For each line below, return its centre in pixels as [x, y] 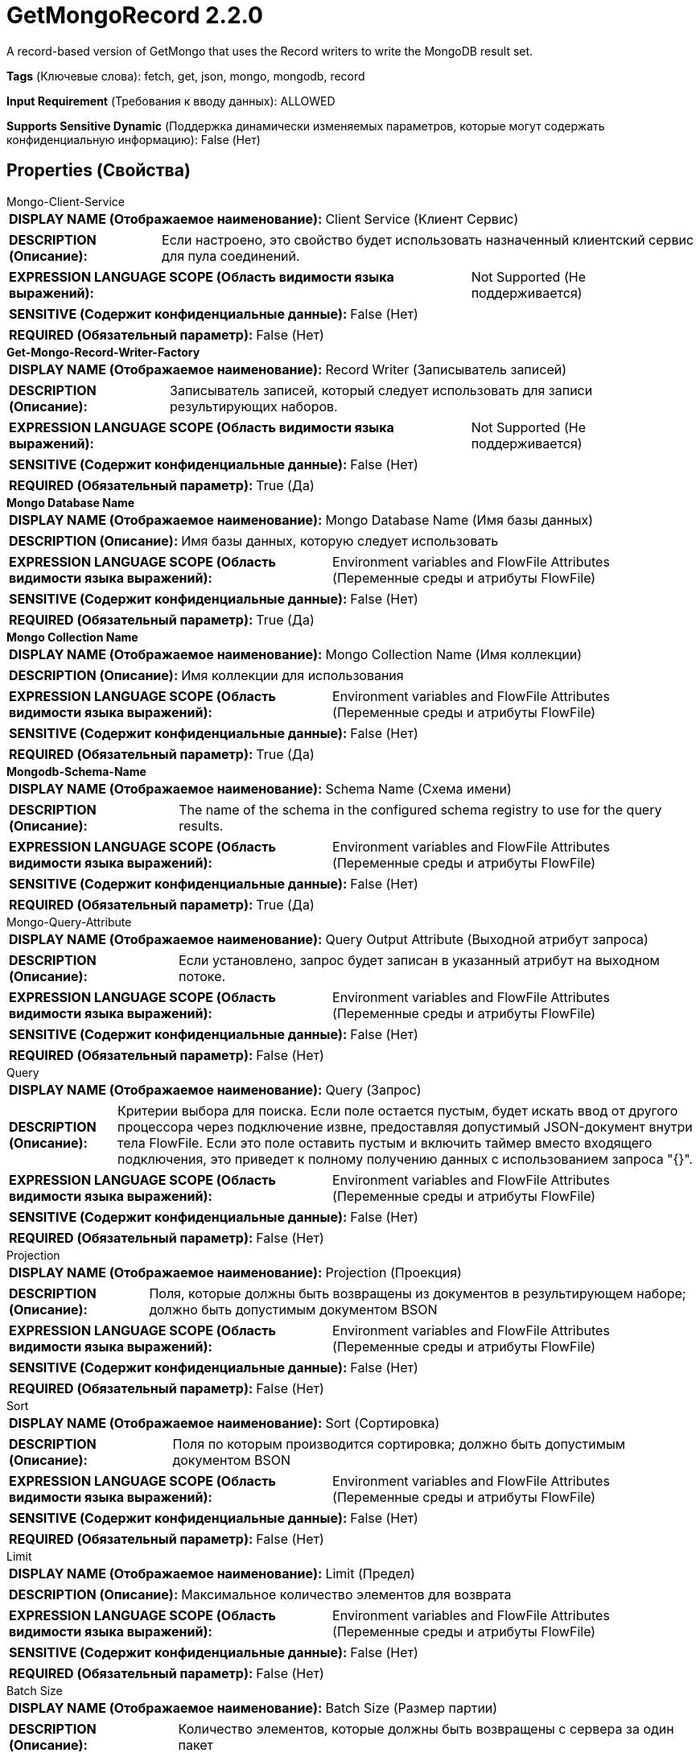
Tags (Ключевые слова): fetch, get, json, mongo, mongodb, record [186, 76]
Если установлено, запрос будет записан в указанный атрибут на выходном [419, 960]
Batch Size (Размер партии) [412, 1708]
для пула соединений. [231, 256]
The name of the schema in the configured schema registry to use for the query [420, 809]
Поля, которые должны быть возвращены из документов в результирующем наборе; [418, 1293]
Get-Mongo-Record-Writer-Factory [103, 352]
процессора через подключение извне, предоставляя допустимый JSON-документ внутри [405, 1126]
